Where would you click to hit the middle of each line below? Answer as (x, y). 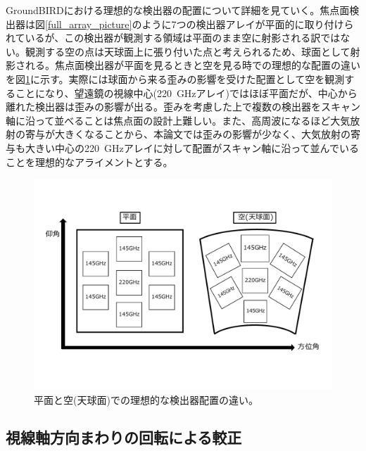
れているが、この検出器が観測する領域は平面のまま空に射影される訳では (173, 38)
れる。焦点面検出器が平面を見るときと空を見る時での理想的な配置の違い (193, 65)
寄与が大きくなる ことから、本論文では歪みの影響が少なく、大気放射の (188, 134)
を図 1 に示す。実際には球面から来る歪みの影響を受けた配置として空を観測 (175, 78)
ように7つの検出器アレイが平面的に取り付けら (248, 24)
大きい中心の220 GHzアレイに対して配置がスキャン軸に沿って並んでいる (192, 147)
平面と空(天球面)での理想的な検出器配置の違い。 (146, 399)
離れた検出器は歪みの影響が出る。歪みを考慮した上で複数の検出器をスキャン (183, 107)
